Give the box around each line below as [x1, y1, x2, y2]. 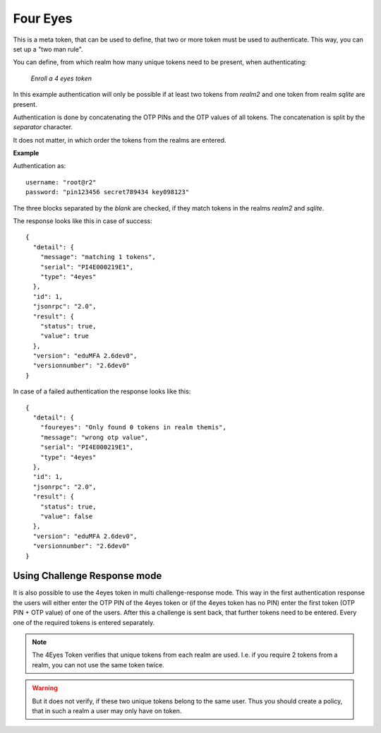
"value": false [40, 512, 93, 520]
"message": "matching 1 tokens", [40, 253, 157, 261]
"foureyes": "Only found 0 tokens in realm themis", [40, 424, 227, 431]
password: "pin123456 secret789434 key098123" [25, 188, 190, 196]
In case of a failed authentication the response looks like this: [13, 387, 191, 395]
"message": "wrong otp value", [40, 433, 149, 441]
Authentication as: [13, 162, 66, 170]
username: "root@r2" [25, 178, 97, 186]
